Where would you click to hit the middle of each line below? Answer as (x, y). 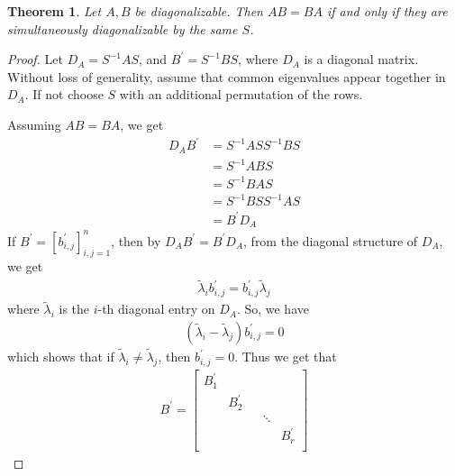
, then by (136, 240)
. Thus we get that (286, 357)
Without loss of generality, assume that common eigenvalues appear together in (227, 76)
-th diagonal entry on (156, 309)
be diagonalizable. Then (199, 11)
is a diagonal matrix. (361, 59)
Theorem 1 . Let (55, 11)
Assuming (34, 124)
